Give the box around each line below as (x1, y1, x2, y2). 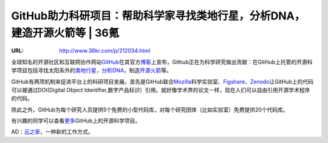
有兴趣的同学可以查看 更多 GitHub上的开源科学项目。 (11, 117, 141, 124)
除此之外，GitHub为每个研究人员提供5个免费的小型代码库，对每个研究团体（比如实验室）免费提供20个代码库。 (11, 106, 289, 113)
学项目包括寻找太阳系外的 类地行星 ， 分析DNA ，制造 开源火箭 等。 (11, 67, 173, 74)
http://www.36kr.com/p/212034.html (59, 47, 151, 55)
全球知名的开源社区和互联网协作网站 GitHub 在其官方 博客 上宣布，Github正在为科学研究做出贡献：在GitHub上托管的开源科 (11, 58, 313, 65)
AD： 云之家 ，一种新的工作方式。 (11, 128, 94, 136)
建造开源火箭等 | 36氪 (11, 26, 120, 39)
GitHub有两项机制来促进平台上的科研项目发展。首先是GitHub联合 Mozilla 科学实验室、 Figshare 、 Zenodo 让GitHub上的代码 (11, 78, 314, 85)
